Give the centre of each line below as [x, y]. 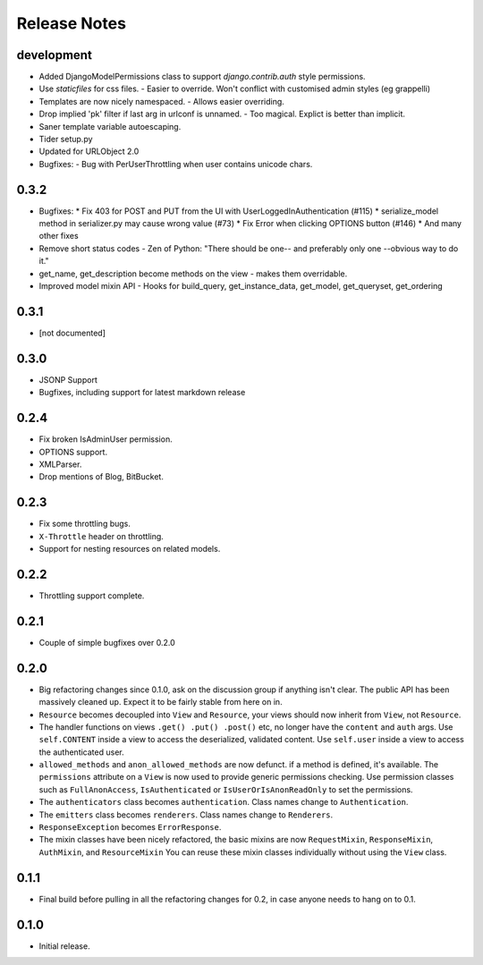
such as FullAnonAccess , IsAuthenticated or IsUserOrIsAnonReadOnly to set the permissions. [226, 789]
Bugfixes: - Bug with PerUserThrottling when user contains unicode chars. [176, 164]
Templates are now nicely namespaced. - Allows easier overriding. [162, 101]
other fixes [59, 236]
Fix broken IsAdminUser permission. [106, 439]
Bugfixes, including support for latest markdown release [142, 393]
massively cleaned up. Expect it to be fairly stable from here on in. [161, 702]
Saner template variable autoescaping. [110, 126]
